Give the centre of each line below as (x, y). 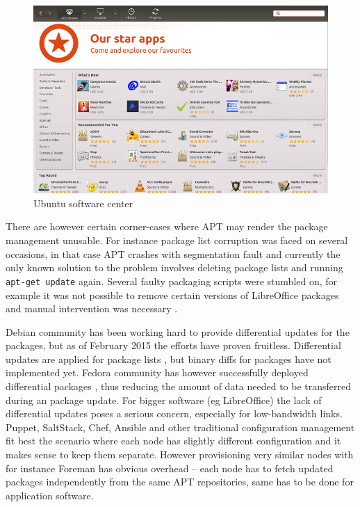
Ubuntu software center (83, 203)
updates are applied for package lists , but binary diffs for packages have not (169, 359)
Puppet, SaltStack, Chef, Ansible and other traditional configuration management (180, 427)
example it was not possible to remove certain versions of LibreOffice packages (172, 295)
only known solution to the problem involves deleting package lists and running (174, 267)
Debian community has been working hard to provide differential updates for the (178, 331)
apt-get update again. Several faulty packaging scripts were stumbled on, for (172, 281)
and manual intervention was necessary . (92, 308)
